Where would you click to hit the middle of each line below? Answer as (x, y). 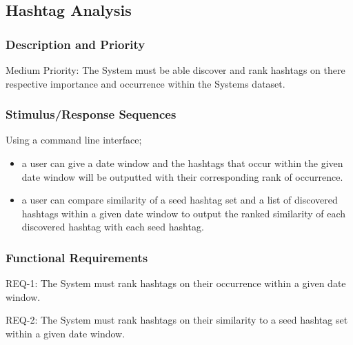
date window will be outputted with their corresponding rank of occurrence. (182, 176)
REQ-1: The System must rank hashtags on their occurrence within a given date (176, 283)
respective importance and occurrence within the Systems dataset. (145, 83)
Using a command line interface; (74, 140)
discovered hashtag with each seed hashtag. (113, 227)
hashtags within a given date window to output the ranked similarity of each (184, 213)
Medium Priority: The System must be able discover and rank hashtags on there (175, 70)
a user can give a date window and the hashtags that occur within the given (182, 163)
